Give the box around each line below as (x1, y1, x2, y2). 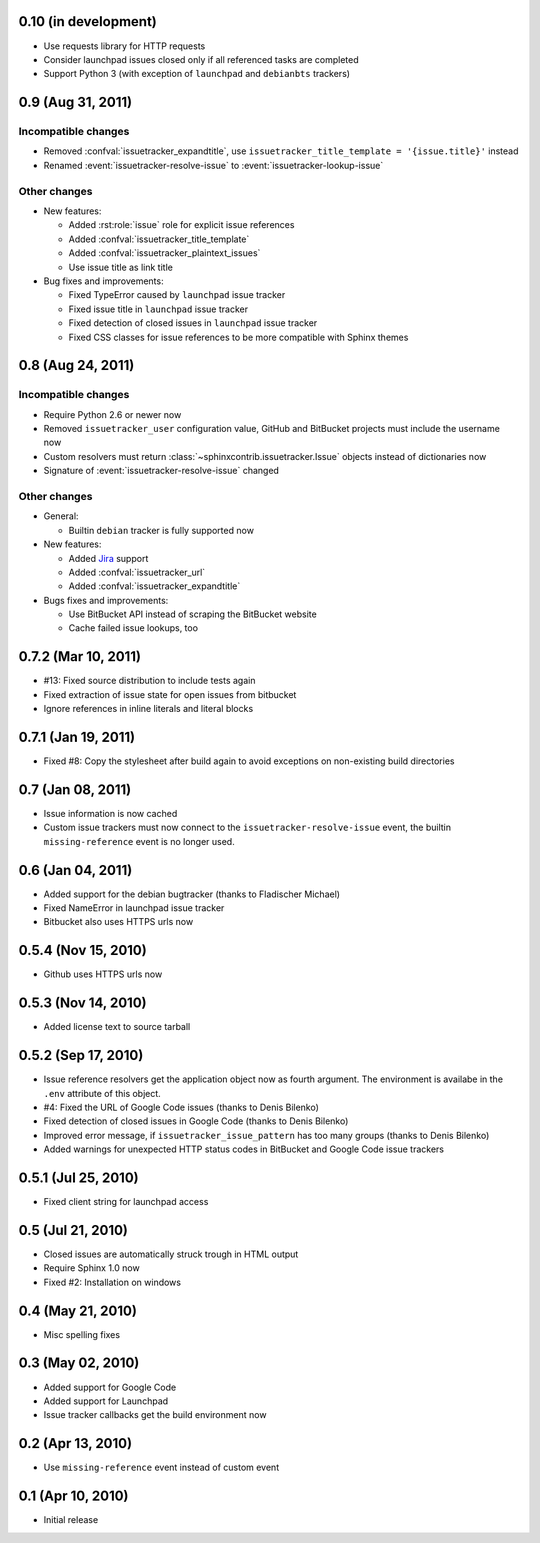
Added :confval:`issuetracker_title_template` (68, 233, 250, 245)
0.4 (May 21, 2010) (18, 1302, 137, 1319)
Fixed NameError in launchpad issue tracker (43, 902, 225, 914)
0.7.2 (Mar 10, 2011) (18, 648, 142, 665)
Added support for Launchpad (43, 1395, 169, 1407)
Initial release (43, 1514, 99, 1526)
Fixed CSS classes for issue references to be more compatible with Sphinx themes (68, 331, 409, 343)
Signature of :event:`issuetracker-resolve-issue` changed (43, 465, 280, 477)
